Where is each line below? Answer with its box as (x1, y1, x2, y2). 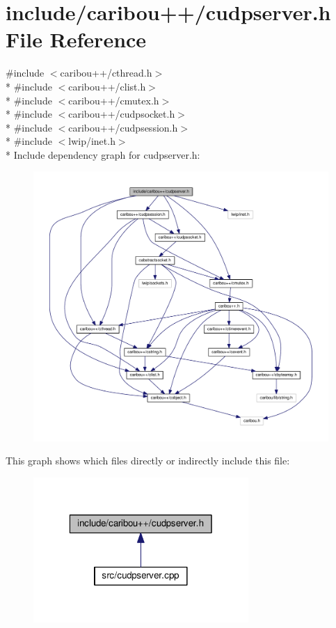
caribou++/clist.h (68, 79, 146, 93)
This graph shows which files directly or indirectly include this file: (6, 453, 290, 468)
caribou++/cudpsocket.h (68, 107, 175, 121)
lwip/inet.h (68, 134, 115, 148)
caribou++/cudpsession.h (68, 120, 178, 134)
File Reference (6, 25, 147, 54)
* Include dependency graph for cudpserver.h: (6, 147, 200, 162)
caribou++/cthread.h (60, 65, 152, 80)
